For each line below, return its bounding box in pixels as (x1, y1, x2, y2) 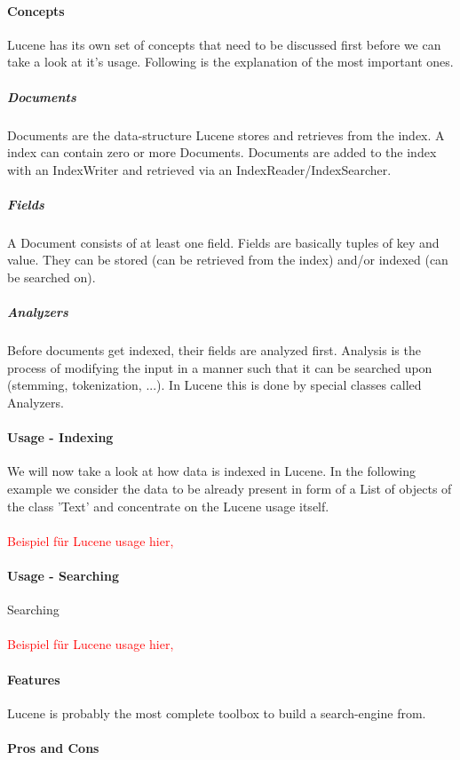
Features (7, 669, 60, 688)
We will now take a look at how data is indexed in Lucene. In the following (7, 462, 416, 480)
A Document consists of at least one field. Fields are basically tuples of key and (7, 233, 440, 251)
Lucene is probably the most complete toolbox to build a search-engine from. (7, 703, 426, 722)
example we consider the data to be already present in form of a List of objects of (7, 479, 452, 497)
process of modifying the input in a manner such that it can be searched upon (7, 358, 432, 376)
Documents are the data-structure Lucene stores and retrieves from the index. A (7, 125, 445, 144)
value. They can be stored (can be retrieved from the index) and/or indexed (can (7, 250, 448, 269)
